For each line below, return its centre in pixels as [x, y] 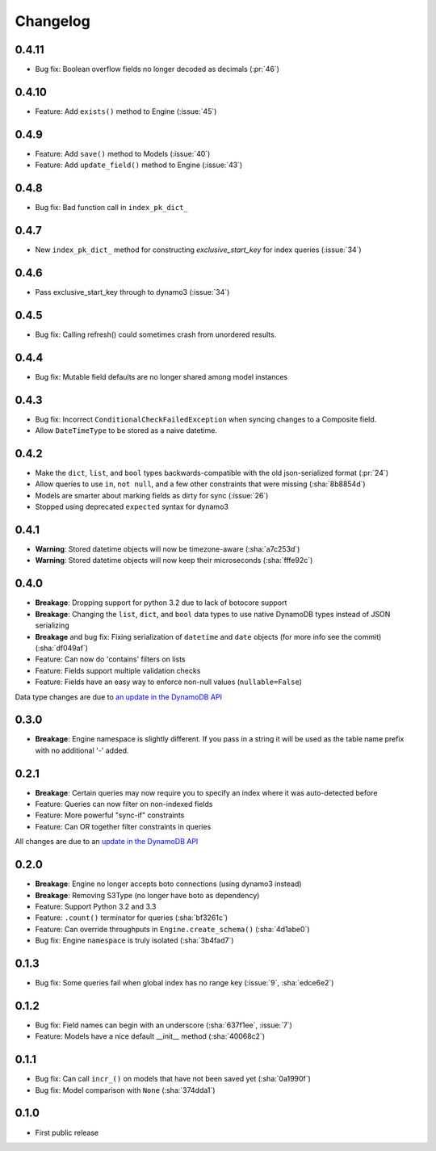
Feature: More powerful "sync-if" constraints [110, 815]
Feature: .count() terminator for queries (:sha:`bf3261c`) [132, 918]
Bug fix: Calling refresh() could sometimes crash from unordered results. [156, 334]
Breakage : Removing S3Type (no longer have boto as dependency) [147, 895]
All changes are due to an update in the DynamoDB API [107, 842]
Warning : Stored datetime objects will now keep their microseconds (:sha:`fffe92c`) [174, 561]
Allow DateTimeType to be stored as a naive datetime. [126, 431]
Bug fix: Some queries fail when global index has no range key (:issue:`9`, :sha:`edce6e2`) [184, 983]
